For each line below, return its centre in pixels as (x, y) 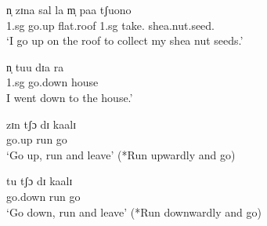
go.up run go (37, 139)
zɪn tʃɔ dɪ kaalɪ (41, 124)
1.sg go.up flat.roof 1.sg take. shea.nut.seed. (111, 25)
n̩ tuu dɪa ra (35, 66)
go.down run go (43, 196)
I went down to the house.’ (70, 97)
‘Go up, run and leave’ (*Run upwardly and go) (121, 154)
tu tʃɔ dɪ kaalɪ (40, 181)
